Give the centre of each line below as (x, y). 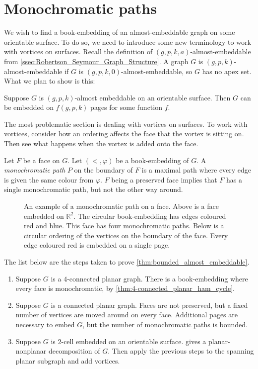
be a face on (41, 160)
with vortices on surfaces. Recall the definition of (78, 51)
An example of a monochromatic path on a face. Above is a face (121, 206)
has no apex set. (227, 71)
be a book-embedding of (152, 160)
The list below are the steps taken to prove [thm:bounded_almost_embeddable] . (127, 262)
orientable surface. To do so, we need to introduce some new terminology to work (128, 42)
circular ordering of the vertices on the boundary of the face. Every (126, 235)
